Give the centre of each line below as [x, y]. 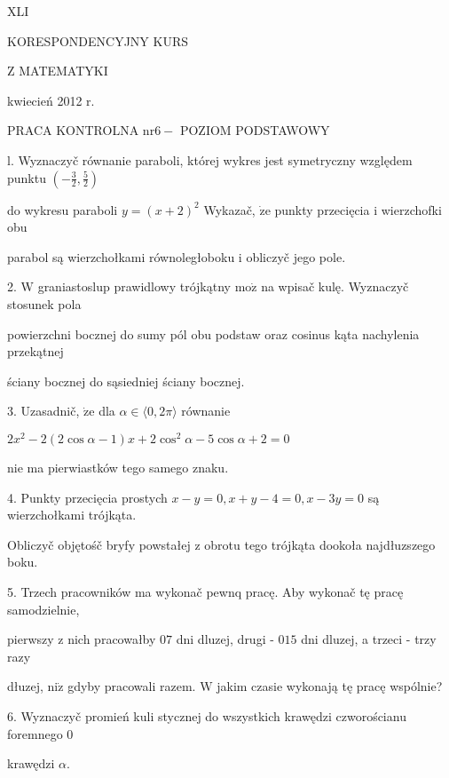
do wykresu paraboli [63, 209]
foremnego [35, 733]
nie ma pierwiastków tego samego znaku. [118, 467]
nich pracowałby [112, 639]
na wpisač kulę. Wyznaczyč [335, 286]
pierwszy [31, 639]
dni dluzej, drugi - [225, 639]
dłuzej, [25, 686]
